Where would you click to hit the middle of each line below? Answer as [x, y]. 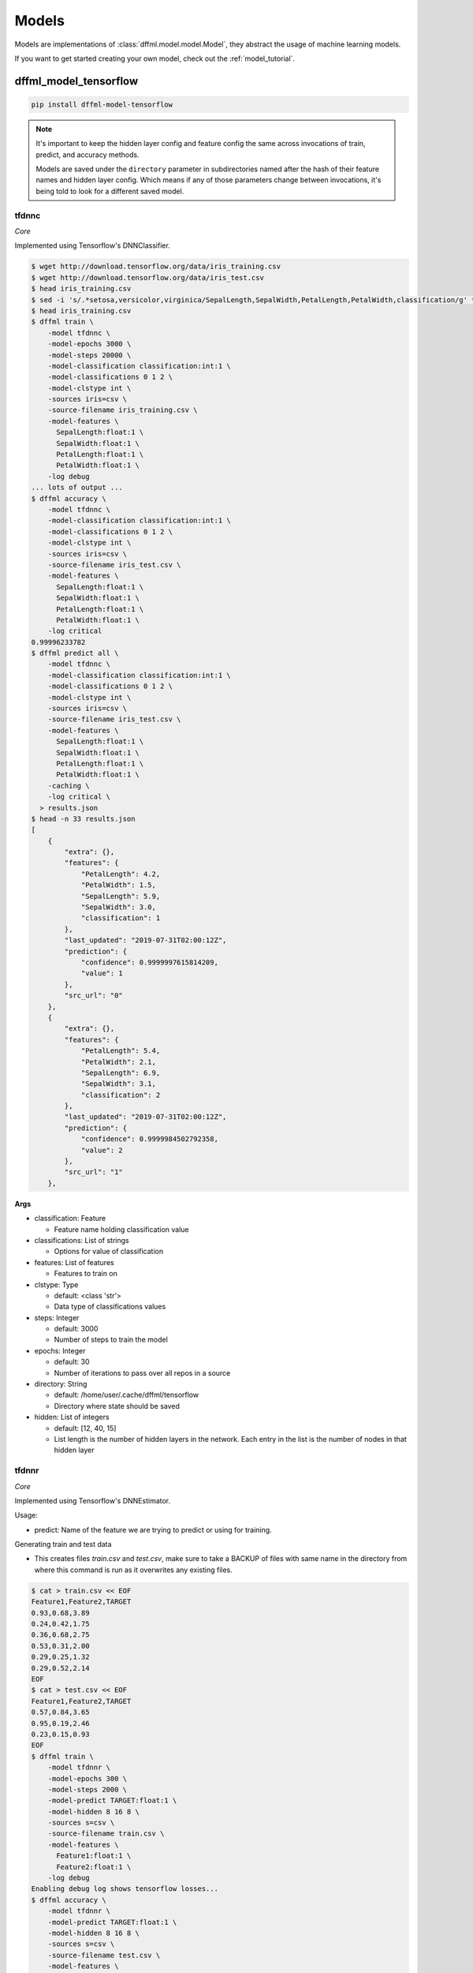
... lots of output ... [77, 488]
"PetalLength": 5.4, [121, 1051]
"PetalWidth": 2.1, [119, 1062]
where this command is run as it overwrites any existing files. [133, 1570]
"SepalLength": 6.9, [121, 1073]
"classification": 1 [121, 918]
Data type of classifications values [110, 1307]
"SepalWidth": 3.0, [119, 907]
